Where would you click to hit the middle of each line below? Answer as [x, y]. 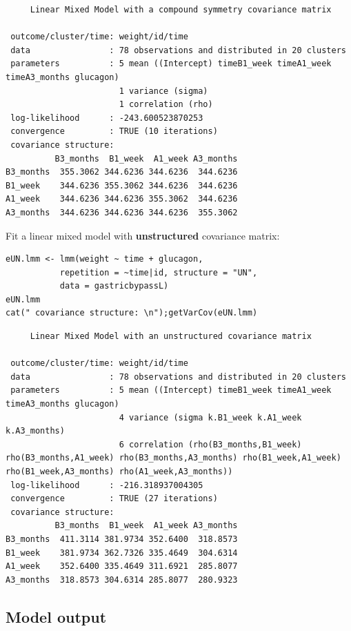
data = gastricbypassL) [114, 286]
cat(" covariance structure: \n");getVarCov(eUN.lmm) [132, 313]
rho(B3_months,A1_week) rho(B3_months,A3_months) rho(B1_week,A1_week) [173, 458]
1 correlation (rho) [166, 105]
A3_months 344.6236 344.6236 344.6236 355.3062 [122, 212]
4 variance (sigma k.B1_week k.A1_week [210, 417]
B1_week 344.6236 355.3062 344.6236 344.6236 [122, 185]
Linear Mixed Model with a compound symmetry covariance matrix [181, 10]
